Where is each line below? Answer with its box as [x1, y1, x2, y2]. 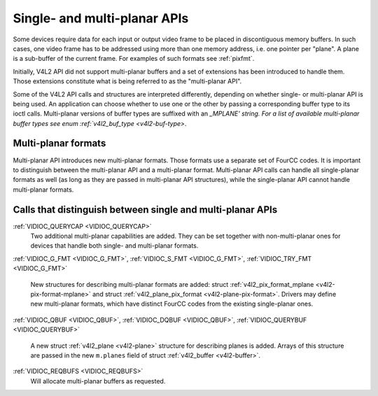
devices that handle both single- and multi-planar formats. [30, 241, 199, 250]
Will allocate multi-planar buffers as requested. [30, 376, 166, 385]
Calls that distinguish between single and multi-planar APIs [13, 204, 278, 215]
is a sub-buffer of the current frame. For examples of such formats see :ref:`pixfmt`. [13, 55, 255, 63]
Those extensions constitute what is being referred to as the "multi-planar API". [13, 77, 242, 85]
